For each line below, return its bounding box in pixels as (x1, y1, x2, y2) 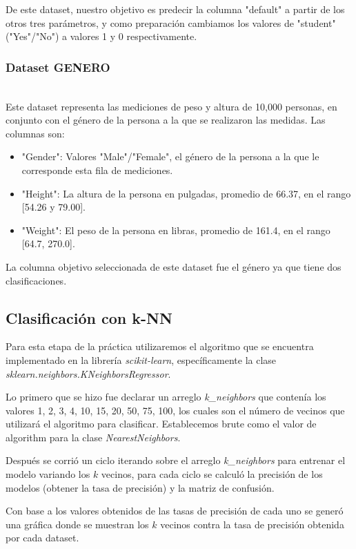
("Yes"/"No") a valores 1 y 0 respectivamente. (6, 29, 197, 44)
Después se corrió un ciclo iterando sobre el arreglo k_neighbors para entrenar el (6, 453, 346, 468)
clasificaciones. (6, 273, 67, 287)
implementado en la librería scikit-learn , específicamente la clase (6, 352, 277, 367)
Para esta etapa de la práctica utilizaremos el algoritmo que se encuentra (6, 339, 314, 354)
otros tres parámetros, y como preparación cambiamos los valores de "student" (6, 15, 336, 30)
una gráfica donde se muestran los (6, 517, 149, 531)
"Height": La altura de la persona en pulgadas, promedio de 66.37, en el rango (21, 186, 351, 200)
